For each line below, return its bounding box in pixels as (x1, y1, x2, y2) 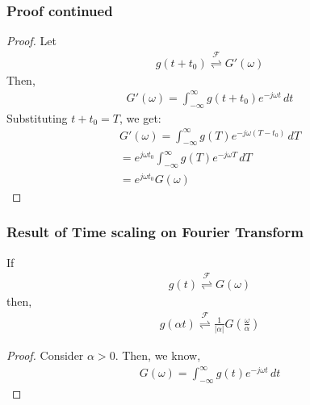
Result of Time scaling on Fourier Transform (6, 222, 304, 242)
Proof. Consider (6, 346, 84, 363)
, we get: (119, 109, 161, 126)
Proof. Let (6, 32, 57, 49)
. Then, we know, (115, 346, 201, 363)
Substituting (6, 109, 68, 126)
